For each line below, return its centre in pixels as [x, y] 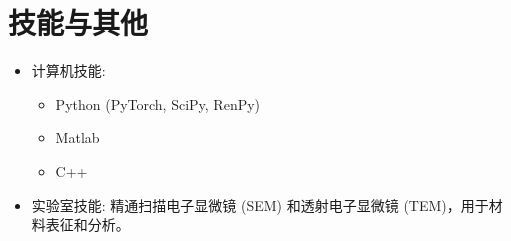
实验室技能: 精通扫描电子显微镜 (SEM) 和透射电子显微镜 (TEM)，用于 [260, 204]
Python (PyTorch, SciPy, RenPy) [158, 103]
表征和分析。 [87, 224]
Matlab [77, 137]
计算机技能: [68, 70]
